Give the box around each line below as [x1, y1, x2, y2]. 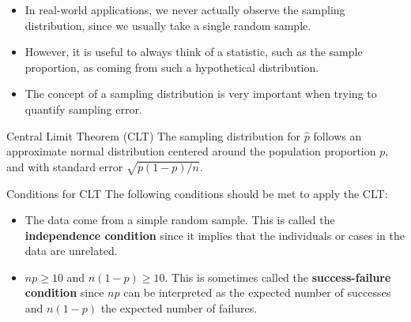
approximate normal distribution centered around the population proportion [6, 143, 376, 159]
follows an [313, 127, 362, 144]
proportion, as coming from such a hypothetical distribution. [25, 58, 319, 75]
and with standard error [6, 158, 123, 174]
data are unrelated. [25, 242, 118, 259]
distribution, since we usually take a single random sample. [25, 17, 311, 33]
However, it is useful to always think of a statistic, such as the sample [25, 43, 363, 60]
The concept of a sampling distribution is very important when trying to [25, 85, 377, 102]
